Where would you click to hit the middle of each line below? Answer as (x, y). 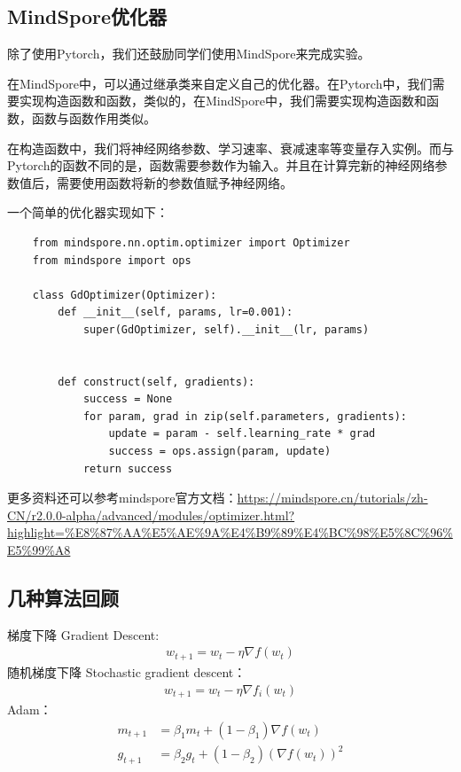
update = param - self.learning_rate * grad (242, 434)
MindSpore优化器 (87, 16)
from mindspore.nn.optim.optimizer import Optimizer (191, 242)
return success (128, 468)
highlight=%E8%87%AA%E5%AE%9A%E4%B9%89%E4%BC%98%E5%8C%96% (230, 532)
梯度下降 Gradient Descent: (83, 634)
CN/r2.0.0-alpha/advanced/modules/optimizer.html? (151, 515)
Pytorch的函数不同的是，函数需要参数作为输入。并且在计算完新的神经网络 (221, 165)
